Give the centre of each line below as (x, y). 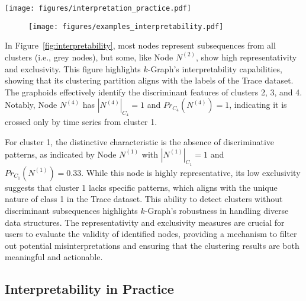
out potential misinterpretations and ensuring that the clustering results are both (152, 245)
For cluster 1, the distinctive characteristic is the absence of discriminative (140, 142)
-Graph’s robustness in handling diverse (217, 211)
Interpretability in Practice (89, 289)
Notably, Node (31, 105)
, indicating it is (258, 105)
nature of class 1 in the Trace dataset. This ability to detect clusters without (144, 199)
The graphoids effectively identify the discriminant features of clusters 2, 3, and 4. (154, 92)
